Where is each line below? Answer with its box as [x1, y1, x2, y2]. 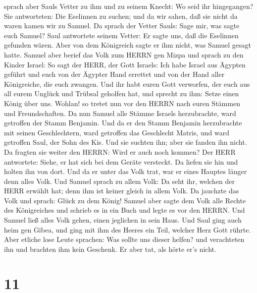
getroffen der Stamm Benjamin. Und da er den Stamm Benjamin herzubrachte [4, 117, 242, 128]
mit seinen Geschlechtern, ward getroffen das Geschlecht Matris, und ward [4, 127, 229, 137]
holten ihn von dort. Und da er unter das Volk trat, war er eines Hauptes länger [4, 166, 247, 176]
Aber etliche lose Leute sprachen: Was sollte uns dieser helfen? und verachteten [4, 234, 245, 244]
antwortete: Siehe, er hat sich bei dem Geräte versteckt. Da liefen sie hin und [4, 156, 238, 167]
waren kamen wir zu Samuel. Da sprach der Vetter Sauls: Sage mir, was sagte [4, 20, 240, 31]
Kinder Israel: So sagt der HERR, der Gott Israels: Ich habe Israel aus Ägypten [4, 59, 246, 69]
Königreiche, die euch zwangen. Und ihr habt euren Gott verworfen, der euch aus [4, 78, 250, 89]
